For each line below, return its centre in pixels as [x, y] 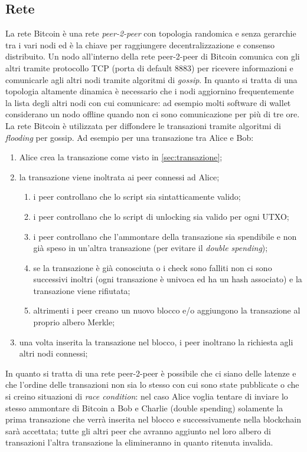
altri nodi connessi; [53, 353]
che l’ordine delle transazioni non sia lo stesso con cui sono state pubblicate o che [152, 385]
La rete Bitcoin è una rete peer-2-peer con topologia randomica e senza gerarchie [151, 33]
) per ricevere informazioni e [242, 67]
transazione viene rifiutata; [82, 290]
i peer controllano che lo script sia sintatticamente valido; [137, 197]
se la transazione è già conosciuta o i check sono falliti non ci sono [153, 267]
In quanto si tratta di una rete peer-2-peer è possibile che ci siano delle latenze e [151, 373]
